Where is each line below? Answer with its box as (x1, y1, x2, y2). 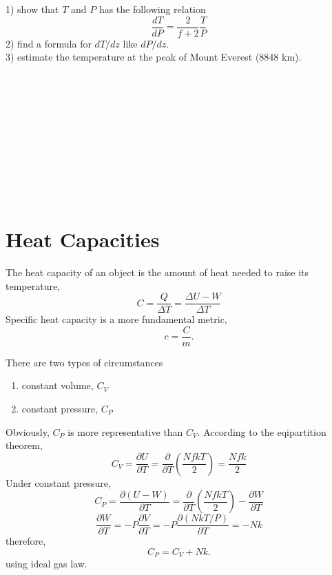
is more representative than (68, 424, 183, 439)
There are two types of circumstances (6, 355, 163, 369)
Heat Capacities (6, 224, 160, 253)
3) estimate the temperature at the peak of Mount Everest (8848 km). (6, 50, 302, 64)
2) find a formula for (6, 36, 92, 50)
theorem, (6, 438, 43, 452)
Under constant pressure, (6, 475, 111, 490)
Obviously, (6, 424, 50, 439)
